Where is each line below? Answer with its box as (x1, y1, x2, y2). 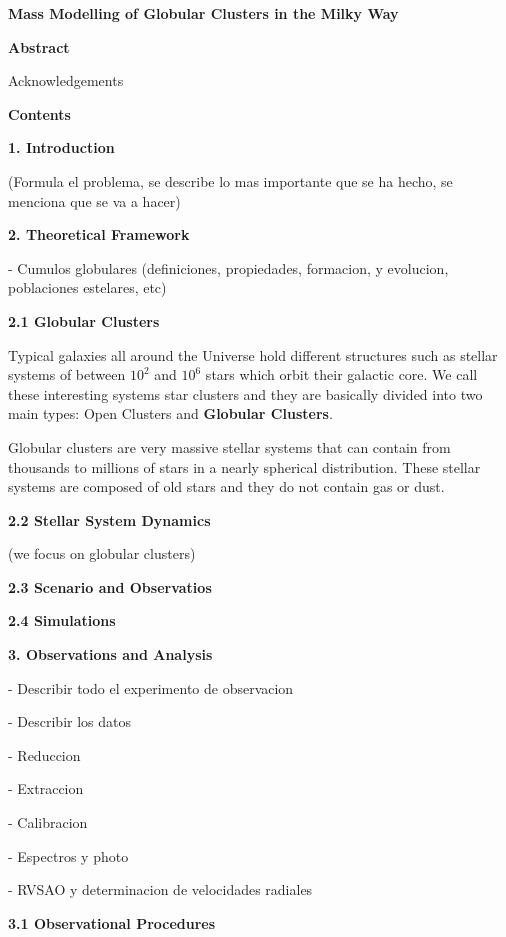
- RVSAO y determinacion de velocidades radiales (8, 879, 313, 900)
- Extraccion (8, 778, 84, 799)
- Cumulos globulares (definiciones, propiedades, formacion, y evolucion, (8, 257, 449, 278)
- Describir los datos (8, 711, 131, 732)
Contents (8, 103, 71, 124)
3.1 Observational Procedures (8, 912, 216, 933)
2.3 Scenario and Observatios (8, 576, 212, 597)
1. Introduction (8, 137, 115, 158)
